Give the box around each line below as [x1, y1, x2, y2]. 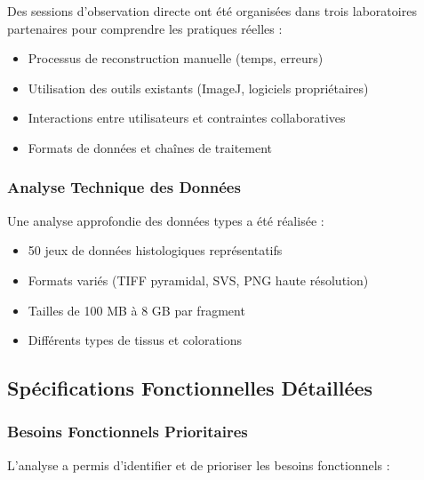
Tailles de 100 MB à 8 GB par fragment [28, 300, 245, 319]
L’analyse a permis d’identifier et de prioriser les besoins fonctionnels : [7, 455, 390, 474]
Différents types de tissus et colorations [28, 331, 243, 349]
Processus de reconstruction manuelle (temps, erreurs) [28, 49, 324, 68]
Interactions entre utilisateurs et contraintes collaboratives [28, 108, 346, 127]
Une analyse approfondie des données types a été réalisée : [7, 211, 324, 229]
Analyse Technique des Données [7, 176, 241, 198]
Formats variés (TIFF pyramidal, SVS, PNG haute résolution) [28, 270, 369, 289]
